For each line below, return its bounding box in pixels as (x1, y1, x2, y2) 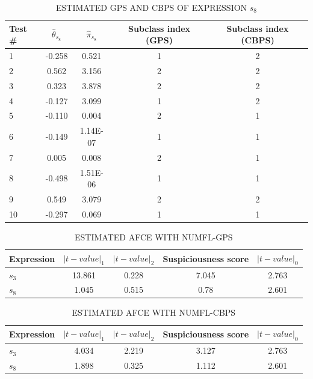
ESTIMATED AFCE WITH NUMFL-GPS (74, 230, 233, 243)
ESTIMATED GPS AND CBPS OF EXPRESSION (55, 1, 247, 13)
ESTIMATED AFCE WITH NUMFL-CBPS (72, 306, 236, 319)
